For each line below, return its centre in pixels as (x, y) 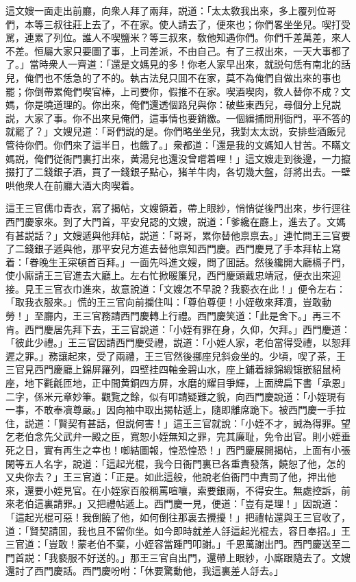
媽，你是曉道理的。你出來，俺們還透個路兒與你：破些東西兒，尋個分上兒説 (173, 105)
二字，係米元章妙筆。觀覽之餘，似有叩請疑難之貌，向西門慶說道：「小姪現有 (176, 396)
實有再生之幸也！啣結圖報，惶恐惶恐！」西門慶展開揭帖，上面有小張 (197, 450)
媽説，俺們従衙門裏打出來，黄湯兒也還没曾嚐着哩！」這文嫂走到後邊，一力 (173, 158)
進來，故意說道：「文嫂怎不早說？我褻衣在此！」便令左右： (214, 288)
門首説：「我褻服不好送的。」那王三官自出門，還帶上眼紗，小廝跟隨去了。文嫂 (178, 557)
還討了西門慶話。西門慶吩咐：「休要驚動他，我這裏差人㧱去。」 (144, 571)
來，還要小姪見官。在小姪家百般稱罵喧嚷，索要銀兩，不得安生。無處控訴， (173, 490)
